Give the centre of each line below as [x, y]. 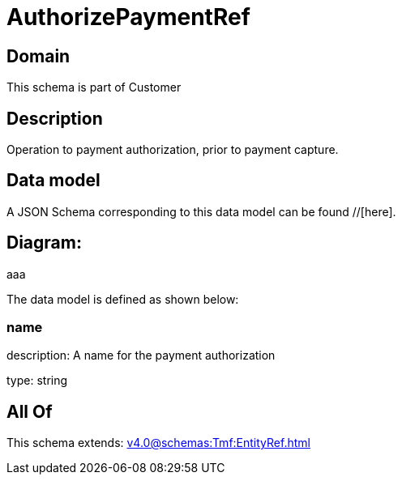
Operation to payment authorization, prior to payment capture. [173, 150]
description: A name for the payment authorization [141, 355]
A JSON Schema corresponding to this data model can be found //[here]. [201, 211]
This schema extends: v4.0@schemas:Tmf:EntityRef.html [158, 443]
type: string [37, 381]
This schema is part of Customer [94, 87]
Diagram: [44, 243]
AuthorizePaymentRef [128, 17]
